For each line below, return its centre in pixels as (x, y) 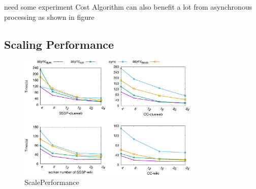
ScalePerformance (52, 182)
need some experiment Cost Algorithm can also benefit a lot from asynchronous (128, 7)
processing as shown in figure (49, 17)
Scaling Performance (59, 44)
